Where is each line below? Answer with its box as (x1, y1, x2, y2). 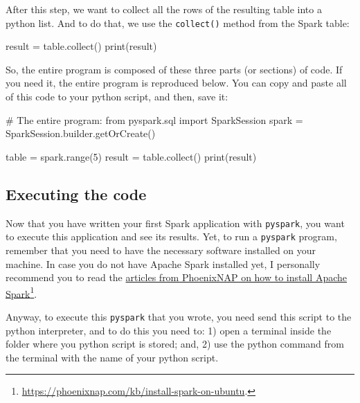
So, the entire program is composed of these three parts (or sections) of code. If (6, 62, 343, 76)
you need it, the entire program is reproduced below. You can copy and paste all (6, 75, 347, 90)
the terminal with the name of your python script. (6, 350, 219, 364)
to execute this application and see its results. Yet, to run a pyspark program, (6, 229, 337, 244)
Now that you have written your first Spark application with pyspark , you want (6, 215, 345, 230)
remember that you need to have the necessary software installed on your (6, 242, 316, 257)
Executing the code (6, 183, 147, 204)
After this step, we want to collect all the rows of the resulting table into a (6, 2, 322, 16)
